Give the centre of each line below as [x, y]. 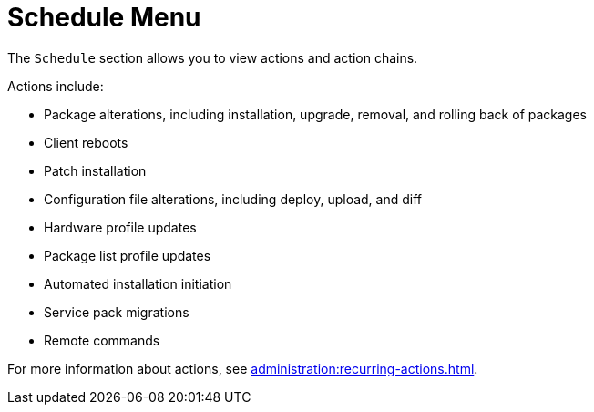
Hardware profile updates [120, 227]
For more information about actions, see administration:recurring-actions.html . [243, 368]
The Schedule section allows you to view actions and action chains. [213, 57]
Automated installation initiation [138, 283]
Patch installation [95, 170]
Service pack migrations [117, 312]
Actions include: [56, 86]
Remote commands [102, 340]
